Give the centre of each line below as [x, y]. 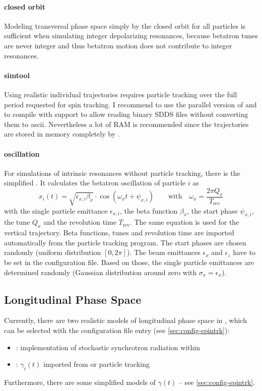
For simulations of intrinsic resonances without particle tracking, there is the [122, 173]
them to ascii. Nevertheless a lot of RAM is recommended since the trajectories [126, 124]
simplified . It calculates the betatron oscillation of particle [95, 183]
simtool [17, 75]
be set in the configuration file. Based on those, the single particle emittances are [129, 262]
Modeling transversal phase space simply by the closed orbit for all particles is [125, 25]
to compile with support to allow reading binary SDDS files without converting [126, 114]
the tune [17, 222]
